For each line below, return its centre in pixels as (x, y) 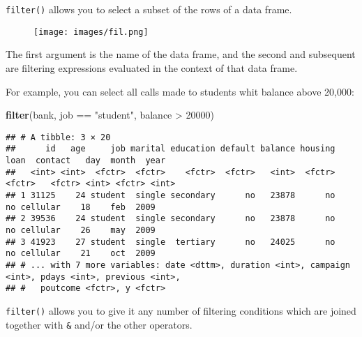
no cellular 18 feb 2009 (81, 207)
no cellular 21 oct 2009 (81, 254)
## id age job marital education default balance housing (171, 149)
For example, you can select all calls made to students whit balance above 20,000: (180, 91)
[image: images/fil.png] (91, 32)
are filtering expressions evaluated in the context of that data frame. (152, 67)
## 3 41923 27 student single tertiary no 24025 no (171, 242)
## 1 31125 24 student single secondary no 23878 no (171, 195)
